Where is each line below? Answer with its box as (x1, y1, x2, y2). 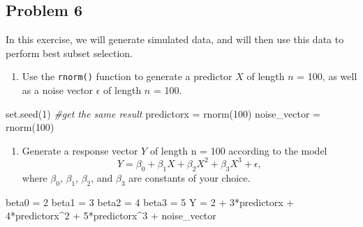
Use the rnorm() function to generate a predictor (22, 69, 232, 84)
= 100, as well (297, 69, 357, 84)
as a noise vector (22, 83, 94, 97)
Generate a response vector (22, 143, 138, 157)
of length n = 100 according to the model (149, 143, 327, 157)
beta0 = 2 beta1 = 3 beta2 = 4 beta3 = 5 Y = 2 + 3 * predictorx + (6, 194, 295, 209)
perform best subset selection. (6, 45, 133, 60)
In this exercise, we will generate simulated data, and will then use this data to (6, 32, 344, 47)
